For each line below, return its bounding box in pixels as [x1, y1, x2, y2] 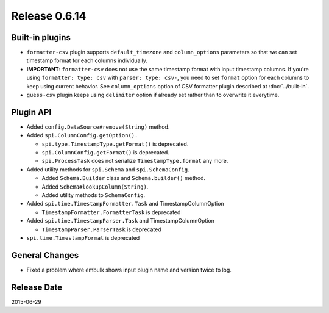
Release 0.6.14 [11, 9, 87, 23]
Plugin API [11, 107, 52, 117]
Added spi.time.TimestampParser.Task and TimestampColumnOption [26, 217, 214, 225]
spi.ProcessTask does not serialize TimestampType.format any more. [41, 157, 228, 165]
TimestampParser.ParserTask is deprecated [41, 226, 161, 233]
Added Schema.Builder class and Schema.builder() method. [41, 174, 206, 182]
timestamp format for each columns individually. [26, 57, 147, 64]
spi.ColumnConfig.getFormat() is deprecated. [41, 149, 170, 156]
